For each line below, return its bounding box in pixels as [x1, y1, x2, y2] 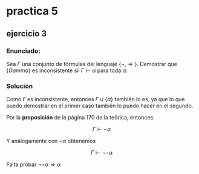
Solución [6, 82, 33, 90]
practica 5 [6, 4, 59, 18]
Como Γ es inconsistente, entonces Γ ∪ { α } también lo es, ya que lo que [6, 96, 185, 103]
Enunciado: [6, 47, 41, 55]
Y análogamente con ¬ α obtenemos [6, 138, 96, 145]
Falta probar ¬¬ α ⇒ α [6, 161, 61, 168]
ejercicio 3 [6, 28, 47, 39]
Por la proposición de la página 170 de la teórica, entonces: [6, 114, 155, 121]
